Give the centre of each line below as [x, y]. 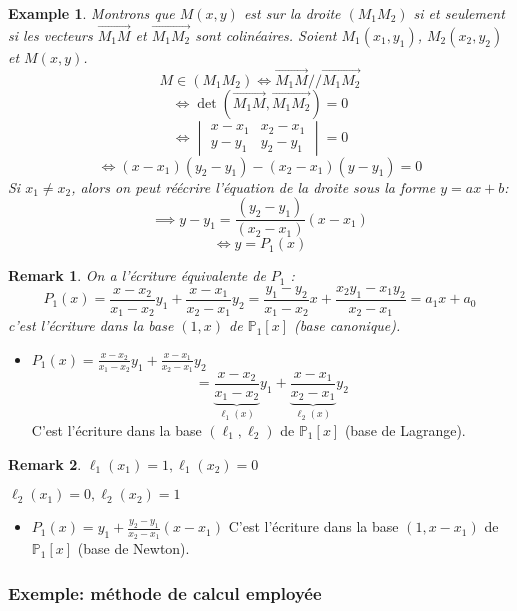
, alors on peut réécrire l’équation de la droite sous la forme [253, 186]
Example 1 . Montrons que [91, 13]
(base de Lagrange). [405, 429]
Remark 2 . [45, 463]
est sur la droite [292, 13]
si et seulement [459, 13]
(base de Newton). [133, 548]
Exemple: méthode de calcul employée [165, 592]
